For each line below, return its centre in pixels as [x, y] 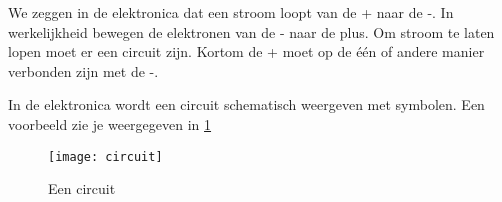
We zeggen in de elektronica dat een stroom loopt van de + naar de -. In [231, 12]
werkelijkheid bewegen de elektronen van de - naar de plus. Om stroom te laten [251, 31]
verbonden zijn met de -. [83, 70]
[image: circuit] [105, 156]
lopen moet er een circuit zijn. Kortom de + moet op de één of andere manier [246, 51]
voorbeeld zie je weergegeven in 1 [110, 123]
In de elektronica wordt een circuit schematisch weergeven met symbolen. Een [246, 104]
